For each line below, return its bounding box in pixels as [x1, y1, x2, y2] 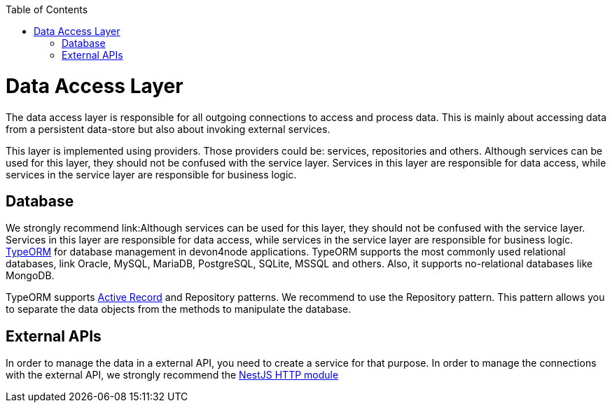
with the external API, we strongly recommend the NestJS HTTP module [6, 369, 339, 381]
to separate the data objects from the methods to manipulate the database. [6, 303, 352, 316]
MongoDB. [6, 269, 55, 282]
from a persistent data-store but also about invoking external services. [6, 122, 331, 135]
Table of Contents [6, 3, 88, 15]
